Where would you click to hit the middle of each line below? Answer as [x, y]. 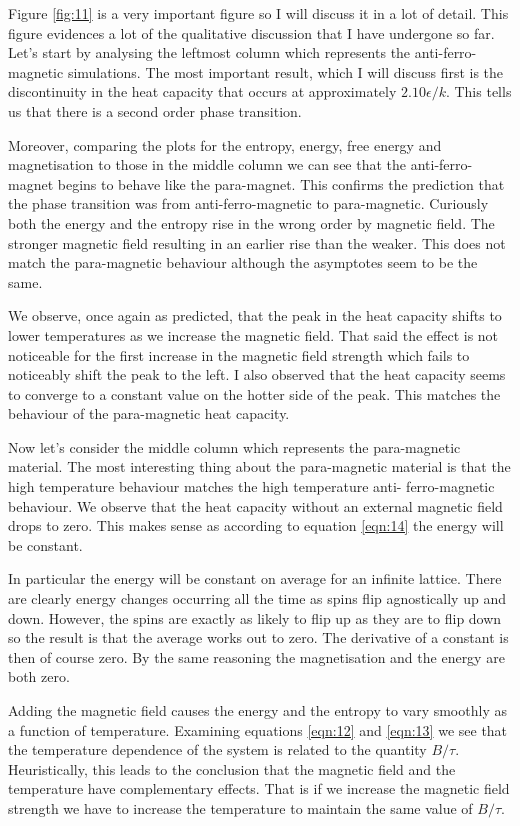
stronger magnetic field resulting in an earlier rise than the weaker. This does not [257, 242]
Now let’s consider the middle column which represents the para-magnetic [234, 446]
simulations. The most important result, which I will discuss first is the [285, 71]
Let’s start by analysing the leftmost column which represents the [209, 52]
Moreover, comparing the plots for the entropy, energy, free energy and [225, 144]
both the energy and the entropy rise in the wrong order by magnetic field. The [251, 222]
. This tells [478, 91]
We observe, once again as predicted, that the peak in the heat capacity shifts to [255, 315]
